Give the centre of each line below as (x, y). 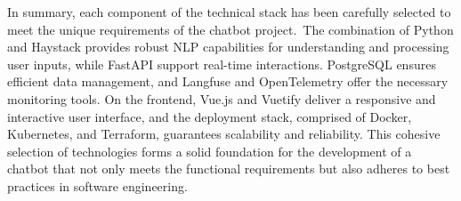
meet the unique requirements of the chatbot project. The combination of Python (230, 29)
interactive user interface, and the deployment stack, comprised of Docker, (210, 116)
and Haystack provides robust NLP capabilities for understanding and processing (228, 47)
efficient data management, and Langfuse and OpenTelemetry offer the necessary (228, 81)
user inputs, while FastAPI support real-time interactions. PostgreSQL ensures (222, 64)
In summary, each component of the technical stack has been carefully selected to (229, 12)
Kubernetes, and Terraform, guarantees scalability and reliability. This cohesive (224, 134)
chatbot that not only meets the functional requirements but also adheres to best (229, 169)
